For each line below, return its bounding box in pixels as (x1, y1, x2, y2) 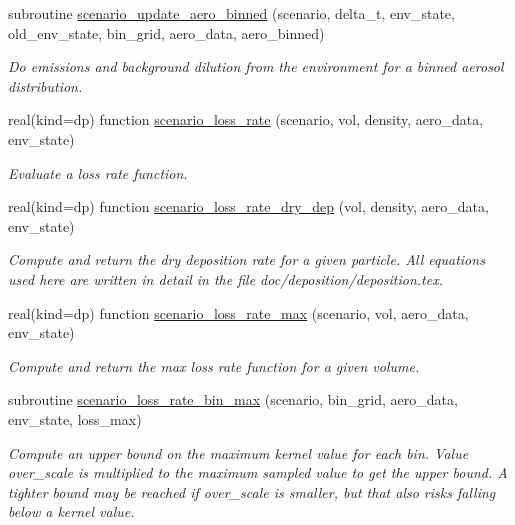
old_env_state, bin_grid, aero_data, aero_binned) (8, 22, 325, 43)
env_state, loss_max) (8, 408, 142, 429)
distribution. (8, 75, 83, 96)
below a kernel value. (8, 501, 135, 522)
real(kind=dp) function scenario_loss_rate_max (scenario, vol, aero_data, (8, 302, 469, 323)
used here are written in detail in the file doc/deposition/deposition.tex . (8, 268, 444, 289)
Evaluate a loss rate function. (8, 162, 188, 183)
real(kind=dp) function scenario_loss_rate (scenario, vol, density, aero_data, (8, 109, 484, 130)
